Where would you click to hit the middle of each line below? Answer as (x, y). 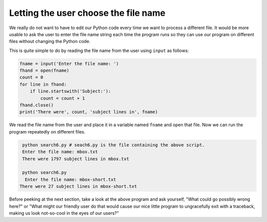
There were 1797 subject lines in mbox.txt (76, 159)
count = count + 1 (63, 98)
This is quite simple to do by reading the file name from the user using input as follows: (99, 50)
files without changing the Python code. (50, 42)
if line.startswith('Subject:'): (70, 91)
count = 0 (31, 77)
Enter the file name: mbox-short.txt (70, 179)
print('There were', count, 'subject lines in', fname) (89, 112)
